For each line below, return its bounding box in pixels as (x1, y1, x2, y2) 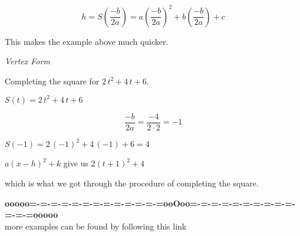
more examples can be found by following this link (5, 219, 187, 232)
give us (63, 157, 88, 169)
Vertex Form (5, 55, 50, 67)
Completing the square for (5, 74, 100, 87)
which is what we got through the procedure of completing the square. (5, 176, 259, 189)
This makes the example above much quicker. (5, 35, 169, 47)
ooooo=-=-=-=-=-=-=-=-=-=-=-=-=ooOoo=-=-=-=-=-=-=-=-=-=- (5, 196, 296, 209)
